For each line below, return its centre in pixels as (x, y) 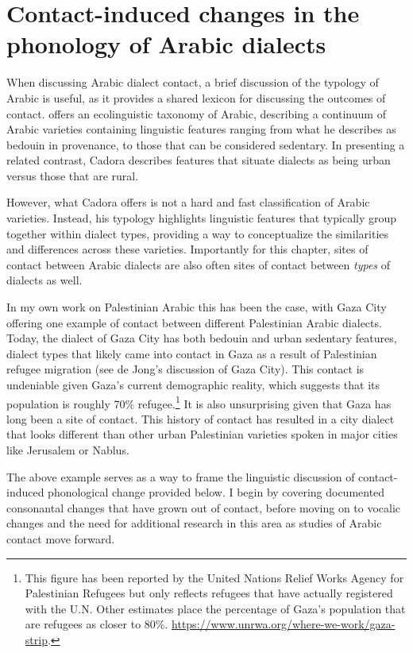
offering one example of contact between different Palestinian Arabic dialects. (194, 322)
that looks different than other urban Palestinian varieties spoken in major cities (202, 434)
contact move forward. (61, 539)
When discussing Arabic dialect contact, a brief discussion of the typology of (193, 82)
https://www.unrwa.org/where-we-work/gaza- (284, 624)
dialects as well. (44, 280)
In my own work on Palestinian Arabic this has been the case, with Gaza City (197, 307)
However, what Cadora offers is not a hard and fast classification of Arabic (188, 202)
